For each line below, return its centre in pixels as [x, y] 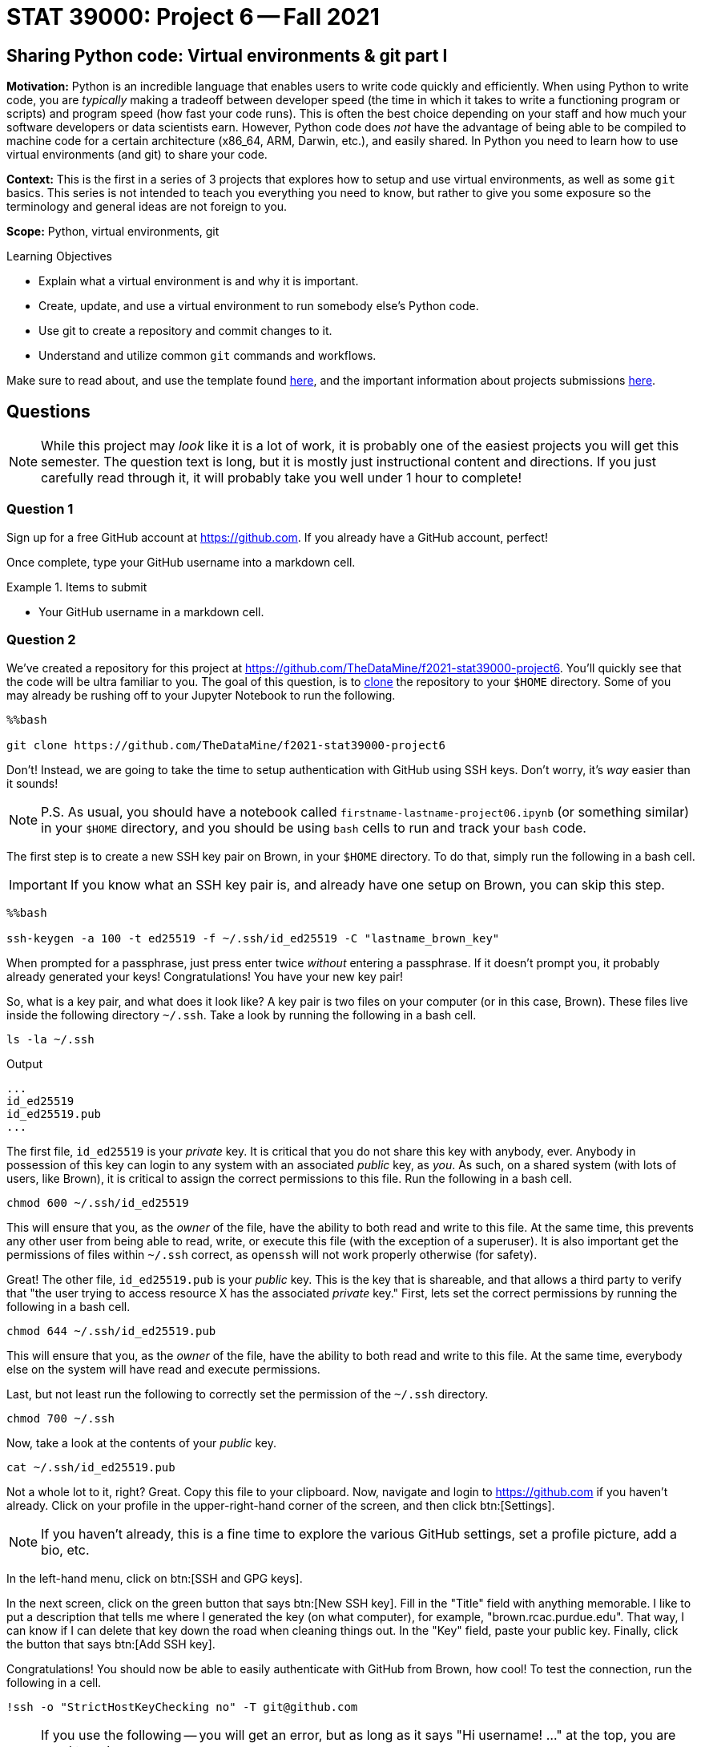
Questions [48, 411]
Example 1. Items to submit [77, 587]
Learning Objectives [59, 256]
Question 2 [41, 640]
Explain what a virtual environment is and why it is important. [199, 281]
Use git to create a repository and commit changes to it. [185, 331]
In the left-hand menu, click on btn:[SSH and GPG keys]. [155, 1578]
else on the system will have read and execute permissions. [163, 1369]
